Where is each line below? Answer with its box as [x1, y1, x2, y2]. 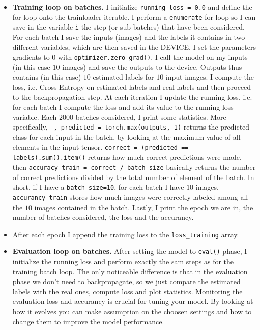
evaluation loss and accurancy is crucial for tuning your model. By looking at [12, 296, 253, 307]
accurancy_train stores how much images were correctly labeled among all [12, 191, 248, 202]
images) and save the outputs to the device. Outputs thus [62, 61, 242, 72]
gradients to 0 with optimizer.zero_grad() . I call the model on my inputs [12, 52, 248, 62]
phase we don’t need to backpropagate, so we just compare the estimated [12, 276, 241, 287]
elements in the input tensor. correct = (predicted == [12, 141, 189, 152]
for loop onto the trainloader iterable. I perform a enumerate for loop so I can [12, 11, 256, 22]
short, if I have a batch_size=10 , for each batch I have [12, 182, 184, 192]
